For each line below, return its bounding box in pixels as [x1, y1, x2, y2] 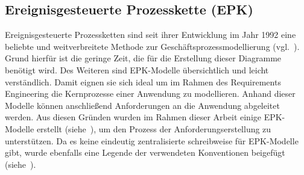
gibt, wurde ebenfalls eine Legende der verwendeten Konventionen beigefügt [5, 146, 285, 159]
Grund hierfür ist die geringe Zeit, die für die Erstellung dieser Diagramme [5, 52, 282, 64]
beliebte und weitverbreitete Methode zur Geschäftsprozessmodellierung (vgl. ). [5, 40, 300, 52]
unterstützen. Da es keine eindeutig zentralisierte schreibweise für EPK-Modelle [5, 134, 299, 147]
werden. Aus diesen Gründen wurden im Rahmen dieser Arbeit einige [5, 111, 261, 123]
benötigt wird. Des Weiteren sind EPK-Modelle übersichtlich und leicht [5, 63, 269, 76]
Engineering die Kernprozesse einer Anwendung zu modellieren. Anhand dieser [5, 87, 296, 100]
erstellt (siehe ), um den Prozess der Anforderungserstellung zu [36, 122, 271, 135]
